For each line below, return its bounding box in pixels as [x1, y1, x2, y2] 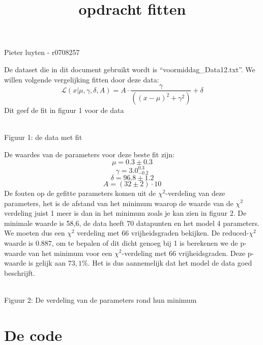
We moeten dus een [4, 227, 65, 238]
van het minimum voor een [28, 247, 112, 258]
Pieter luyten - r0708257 [4, 47, 80, 57]
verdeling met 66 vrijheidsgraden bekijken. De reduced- [77, 227, 249, 238]
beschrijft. [4, 267, 35, 278]
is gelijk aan [28, 257, 66, 268]
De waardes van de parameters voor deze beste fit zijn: [4, 149, 174, 159]
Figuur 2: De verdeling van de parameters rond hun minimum [4, 294, 197, 305]
